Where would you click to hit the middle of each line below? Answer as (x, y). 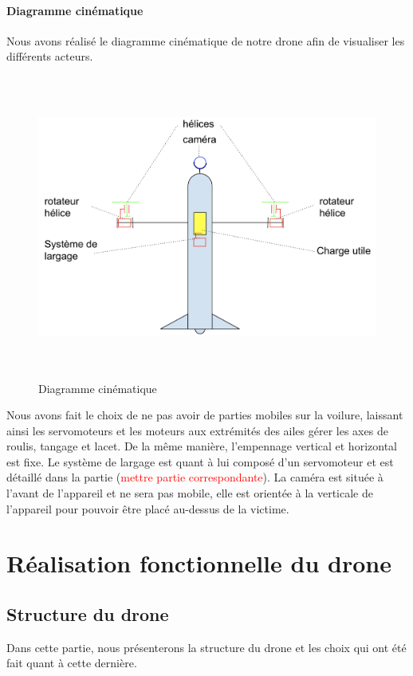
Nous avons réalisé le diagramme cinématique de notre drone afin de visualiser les (206, 40)
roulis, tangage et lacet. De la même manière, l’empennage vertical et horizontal (202, 446)
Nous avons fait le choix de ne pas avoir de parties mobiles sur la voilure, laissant (205, 415)
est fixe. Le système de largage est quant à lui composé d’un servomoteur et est (200, 461)
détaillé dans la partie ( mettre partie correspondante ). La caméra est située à (195, 477)
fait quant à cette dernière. (72, 663)
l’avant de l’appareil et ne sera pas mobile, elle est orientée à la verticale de (190, 493)
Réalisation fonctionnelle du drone (199, 563)
